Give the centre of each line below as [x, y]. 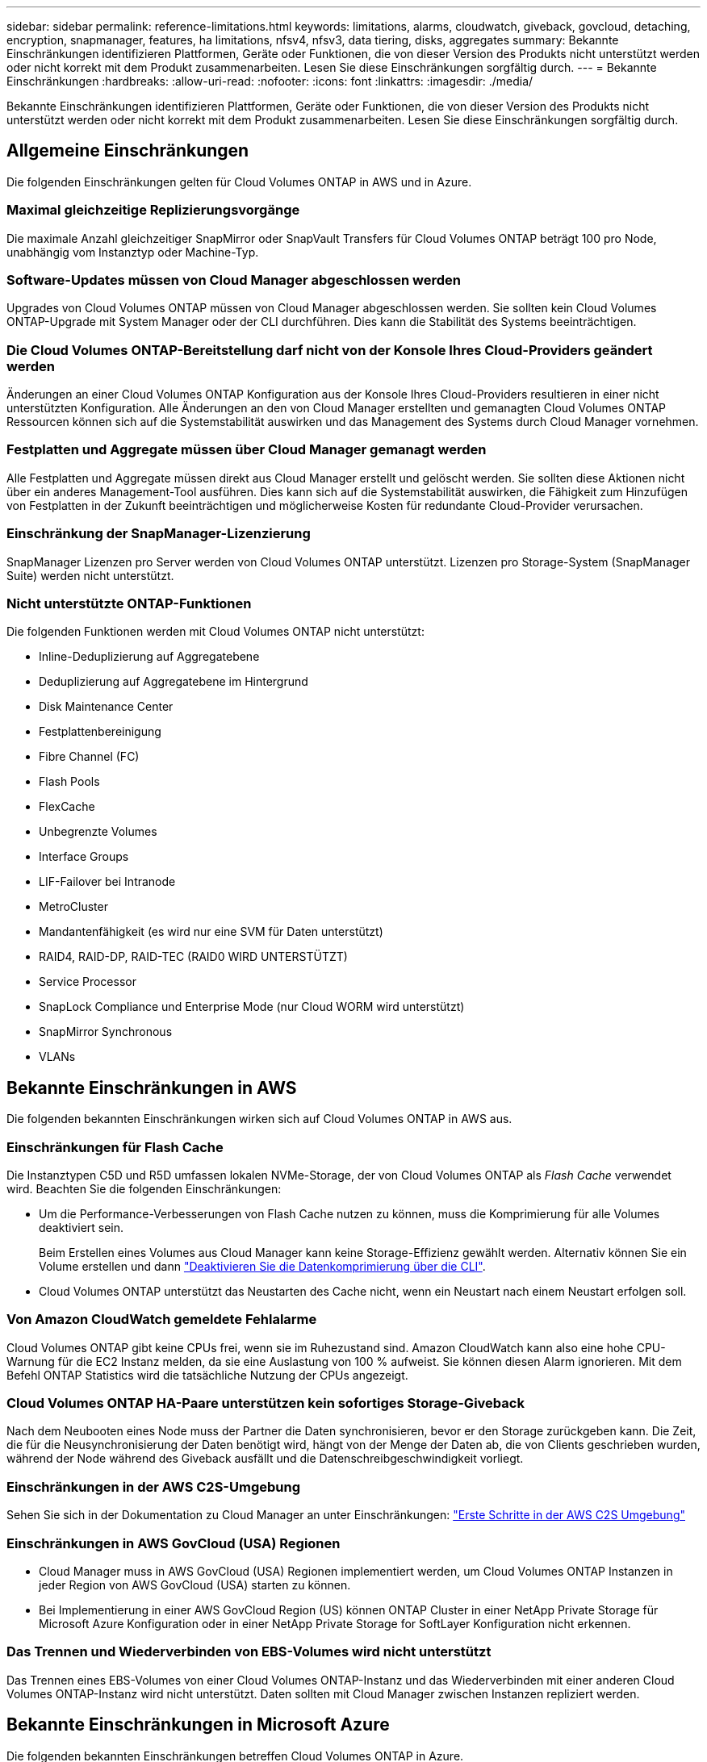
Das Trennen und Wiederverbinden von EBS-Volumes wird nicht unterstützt [249, 1652]
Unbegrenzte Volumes [98, 832]
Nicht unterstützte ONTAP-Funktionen [129, 603]
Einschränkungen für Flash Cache [115, 1147]
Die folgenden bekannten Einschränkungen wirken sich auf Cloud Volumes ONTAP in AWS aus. [259, 1119]
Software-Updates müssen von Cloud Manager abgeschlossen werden [234, 280]
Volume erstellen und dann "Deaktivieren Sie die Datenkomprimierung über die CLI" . [262, 1266]
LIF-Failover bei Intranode [107, 882]
